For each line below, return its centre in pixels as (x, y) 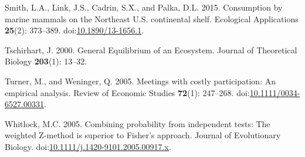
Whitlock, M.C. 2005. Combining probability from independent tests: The (138, 123)
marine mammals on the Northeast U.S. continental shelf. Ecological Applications (152, 18)
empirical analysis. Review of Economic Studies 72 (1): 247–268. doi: (127, 92)
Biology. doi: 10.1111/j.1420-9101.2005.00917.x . (88, 146)
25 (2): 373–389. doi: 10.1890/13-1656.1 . (74, 30)
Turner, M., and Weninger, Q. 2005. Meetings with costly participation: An (140, 81)
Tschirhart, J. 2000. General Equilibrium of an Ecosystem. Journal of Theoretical (151, 50)
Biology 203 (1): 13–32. (46, 61)
